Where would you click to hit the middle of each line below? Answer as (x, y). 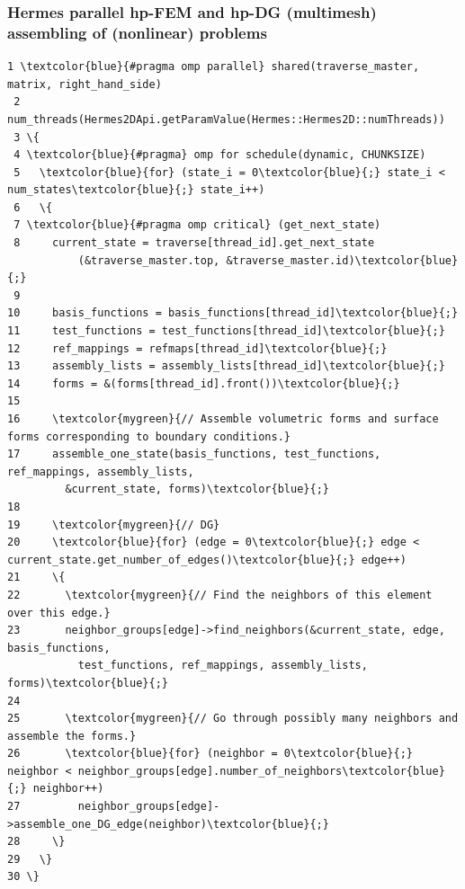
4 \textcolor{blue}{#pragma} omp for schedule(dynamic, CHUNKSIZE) (220, 155)
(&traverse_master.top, (149, 260)
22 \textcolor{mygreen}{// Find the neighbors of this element (220, 595)
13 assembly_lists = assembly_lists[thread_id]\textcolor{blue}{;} (226, 366)
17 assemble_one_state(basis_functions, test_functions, (194, 454)
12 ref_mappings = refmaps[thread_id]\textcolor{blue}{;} (197, 348)
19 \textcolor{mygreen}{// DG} (114, 525)
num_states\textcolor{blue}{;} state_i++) (136, 190)
